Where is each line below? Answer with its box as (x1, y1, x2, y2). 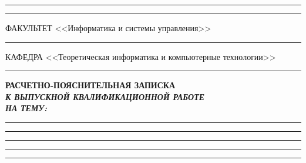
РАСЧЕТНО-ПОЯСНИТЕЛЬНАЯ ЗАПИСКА (5, 79, 176, 91)
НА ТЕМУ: (5, 102, 48, 114)
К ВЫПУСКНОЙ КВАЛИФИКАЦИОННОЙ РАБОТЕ (5, 90, 205, 102)
